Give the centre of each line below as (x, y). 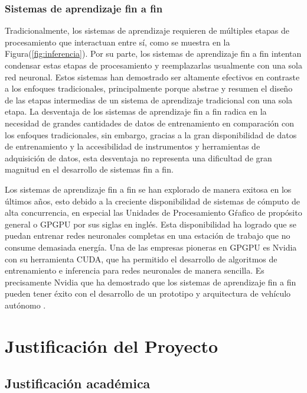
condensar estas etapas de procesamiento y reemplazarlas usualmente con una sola (153, 65)
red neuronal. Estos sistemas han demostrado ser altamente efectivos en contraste (152, 77)
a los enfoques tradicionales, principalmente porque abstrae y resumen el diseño (149, 88)
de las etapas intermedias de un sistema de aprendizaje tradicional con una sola (149, 100)
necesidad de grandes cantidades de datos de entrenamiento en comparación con (149, 123)
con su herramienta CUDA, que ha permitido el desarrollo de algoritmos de (141, 259)
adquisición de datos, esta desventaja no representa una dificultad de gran (138, 157)
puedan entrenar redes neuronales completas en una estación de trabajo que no (148, 236)
